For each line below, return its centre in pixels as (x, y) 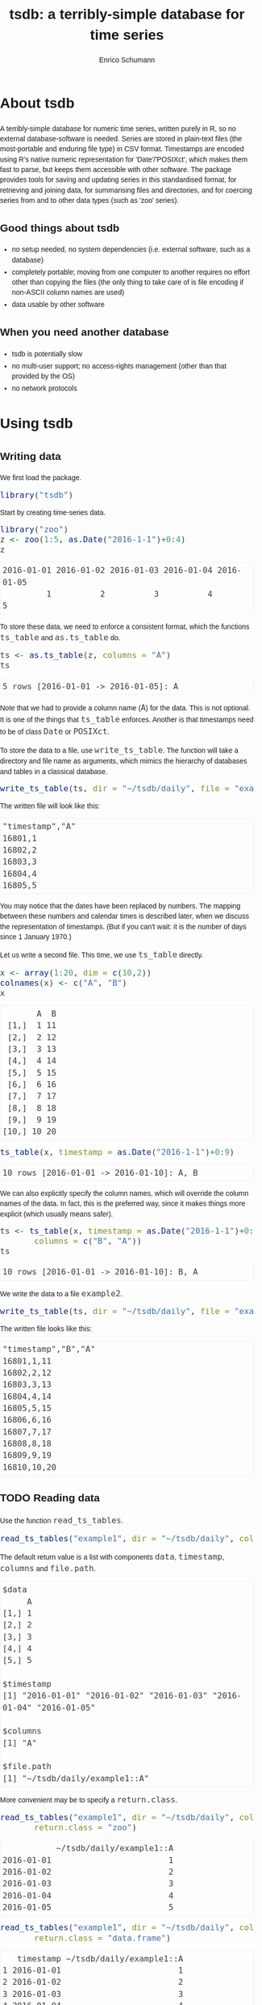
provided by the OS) (44, 376)
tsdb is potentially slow (47, 354)
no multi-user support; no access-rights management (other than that (119, 366)
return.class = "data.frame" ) (102, 1938)
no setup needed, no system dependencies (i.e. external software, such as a (131, 250)
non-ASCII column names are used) (68, 293)
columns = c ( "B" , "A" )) (88, 1241)
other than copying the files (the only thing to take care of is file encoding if (127, 282)
